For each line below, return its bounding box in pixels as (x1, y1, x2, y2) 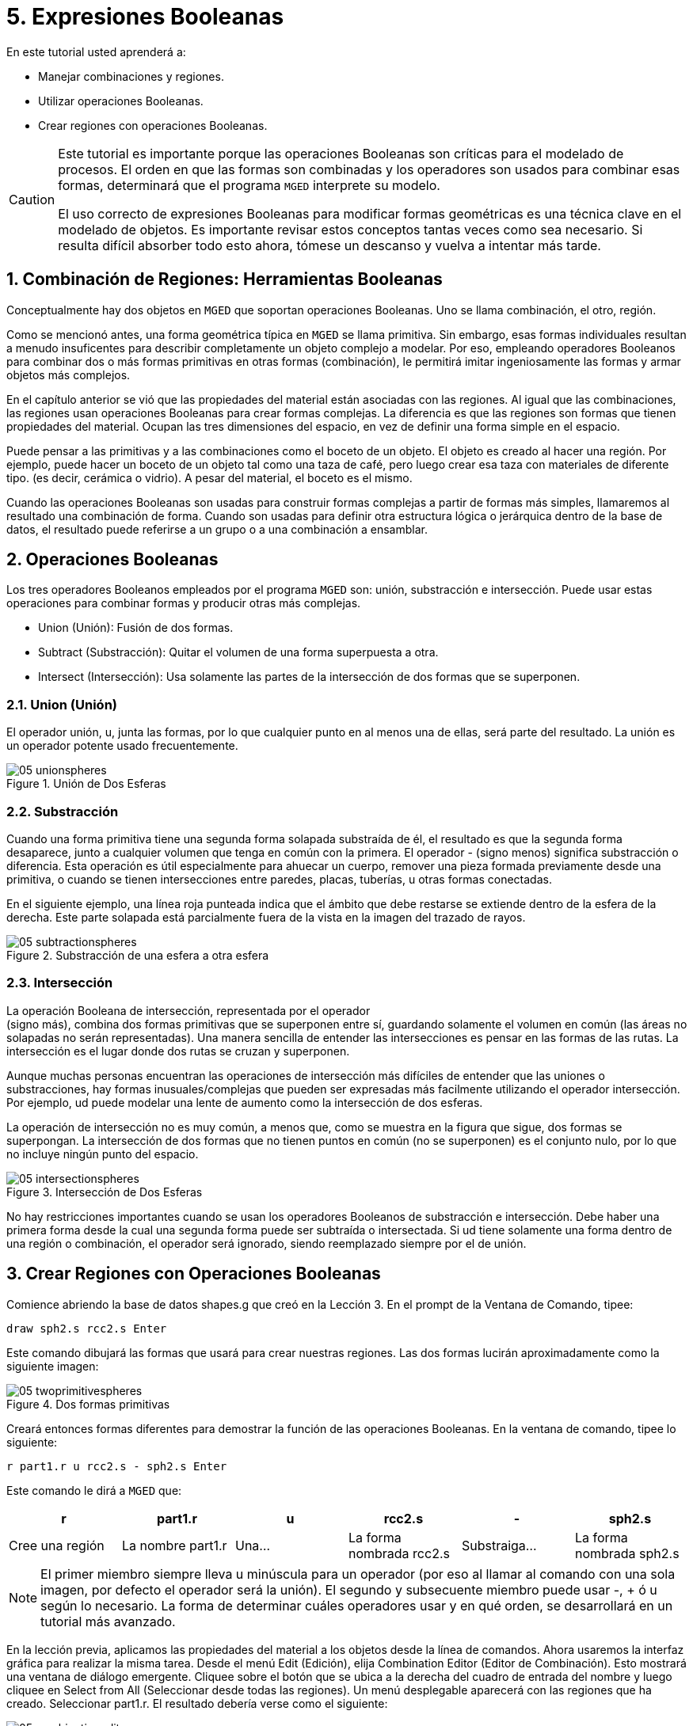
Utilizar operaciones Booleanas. (38, 93, 204, 108)
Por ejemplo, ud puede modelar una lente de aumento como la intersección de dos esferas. (6, 1095, 483, 1109)
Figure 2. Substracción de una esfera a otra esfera (6, 948, 269, 962)
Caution (9, 191, 55, 207)
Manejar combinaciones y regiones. (38, 69, 224, 83)
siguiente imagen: (6, 1359, 99, 1373)
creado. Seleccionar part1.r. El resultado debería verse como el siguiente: (6, 1696, 388, 1710)
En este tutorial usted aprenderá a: (6, 44, 186, 59)
